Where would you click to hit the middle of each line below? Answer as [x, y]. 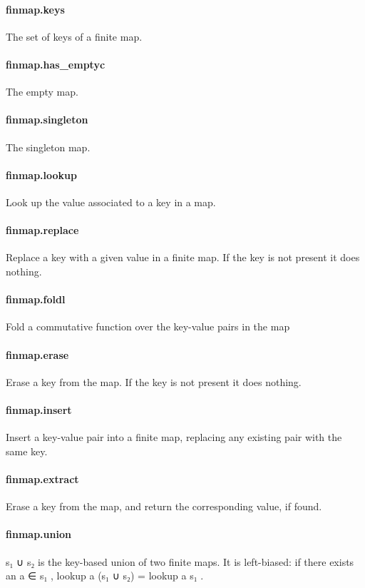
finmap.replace [42, 230]
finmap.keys [35, 9]
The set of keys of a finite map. [74, 36]
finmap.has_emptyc [56, 64]
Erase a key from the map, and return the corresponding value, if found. [164, 506]
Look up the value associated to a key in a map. [111, 202]
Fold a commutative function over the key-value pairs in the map [148, 326]
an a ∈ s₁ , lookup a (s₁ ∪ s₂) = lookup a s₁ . [105, 576]
